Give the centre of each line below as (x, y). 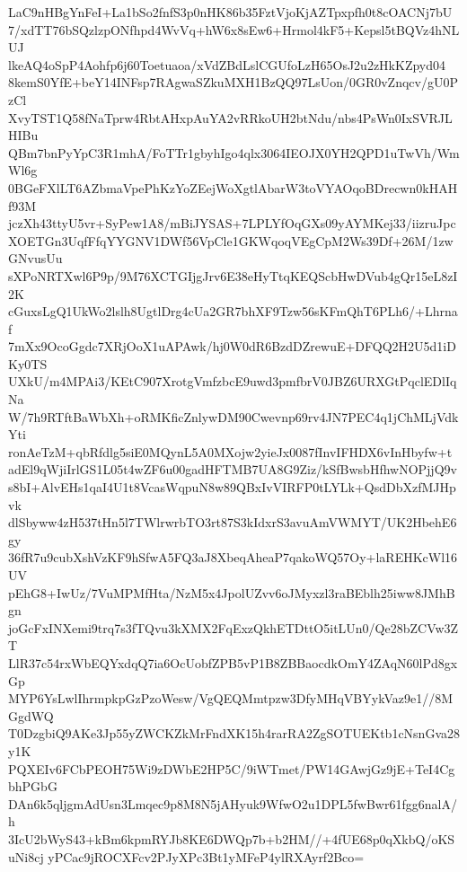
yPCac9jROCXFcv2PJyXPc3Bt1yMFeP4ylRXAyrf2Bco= (206, 856)
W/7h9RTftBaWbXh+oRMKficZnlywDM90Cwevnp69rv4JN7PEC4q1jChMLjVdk (233, 416)
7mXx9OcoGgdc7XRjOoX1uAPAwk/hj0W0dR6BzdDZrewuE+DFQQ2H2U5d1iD (232, 346)
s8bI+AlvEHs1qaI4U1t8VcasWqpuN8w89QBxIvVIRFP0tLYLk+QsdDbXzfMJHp (232, 487)
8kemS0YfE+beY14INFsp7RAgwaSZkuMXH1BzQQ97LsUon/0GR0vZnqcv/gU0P (233, 82)
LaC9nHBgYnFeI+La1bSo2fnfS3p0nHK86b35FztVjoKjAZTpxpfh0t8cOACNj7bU (230, 12)
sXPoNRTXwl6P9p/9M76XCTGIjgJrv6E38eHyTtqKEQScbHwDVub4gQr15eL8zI (233, 275)
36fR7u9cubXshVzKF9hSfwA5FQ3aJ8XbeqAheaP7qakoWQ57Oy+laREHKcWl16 (233, 557)
